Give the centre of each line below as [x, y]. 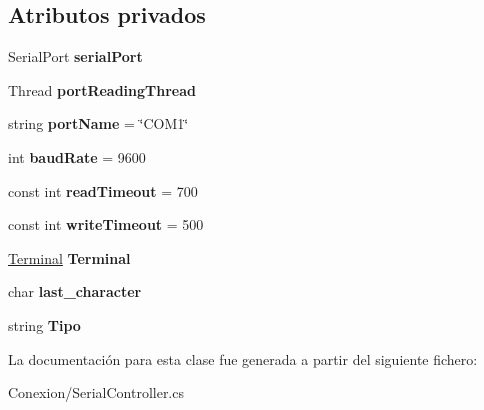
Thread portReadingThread [102, 89]
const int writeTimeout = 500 [106, 224]
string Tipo [44, 324]
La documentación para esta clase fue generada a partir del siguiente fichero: [243, 358]
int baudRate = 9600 [77, 156]
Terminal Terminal [69, 257]
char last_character [75, 291]
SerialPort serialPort [75, 56]
